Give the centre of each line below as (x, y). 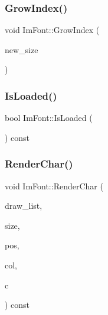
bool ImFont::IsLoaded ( (49, 118)
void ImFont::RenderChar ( (54, 186)
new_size (22, 49)
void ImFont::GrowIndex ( (52, 30)
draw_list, (24, 206)
